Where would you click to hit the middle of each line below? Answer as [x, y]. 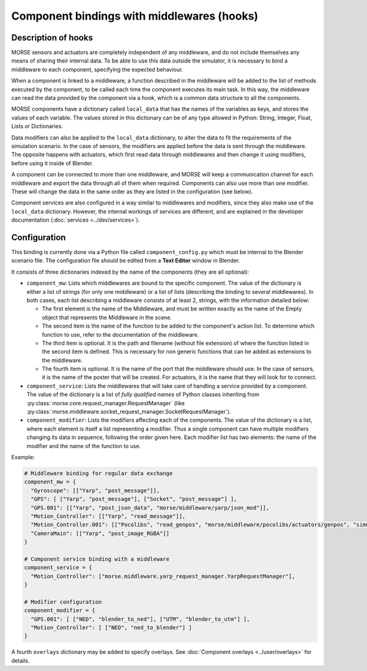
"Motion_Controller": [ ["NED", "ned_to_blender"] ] [111, 628]
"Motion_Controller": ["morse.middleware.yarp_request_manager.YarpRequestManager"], [163, 576]
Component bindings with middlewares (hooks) [135, 16]
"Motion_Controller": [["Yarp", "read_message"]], [108, 516]
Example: [23, 457]
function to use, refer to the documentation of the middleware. [120, 334]
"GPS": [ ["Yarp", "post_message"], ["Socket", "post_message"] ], [134, 499]
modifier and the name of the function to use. [84, 446]
